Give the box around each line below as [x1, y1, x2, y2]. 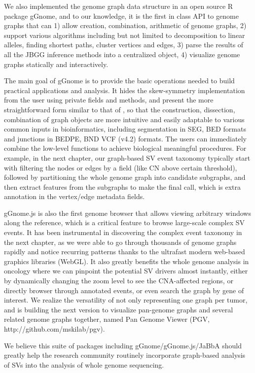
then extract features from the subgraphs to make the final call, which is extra [4, 181, 241, 192]
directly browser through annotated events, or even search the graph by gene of [4, 285, 244, 295]
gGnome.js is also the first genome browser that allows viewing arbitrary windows [4, 207, 251, 218]
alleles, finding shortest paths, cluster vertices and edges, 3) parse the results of [4, 39, 244, 50]
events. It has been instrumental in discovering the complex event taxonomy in [4, 227, 242, 237]
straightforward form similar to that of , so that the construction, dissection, [4, 104, 235, 114]
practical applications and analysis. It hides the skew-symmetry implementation [4, 85, 245, 95]
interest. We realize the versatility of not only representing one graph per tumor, [4, 295, 248, 305]
